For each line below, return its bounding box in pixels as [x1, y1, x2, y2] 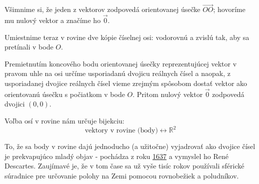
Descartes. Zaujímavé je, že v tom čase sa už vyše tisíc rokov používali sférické [4, 160, 244, 171]
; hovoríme [213, 4, 245, 14]
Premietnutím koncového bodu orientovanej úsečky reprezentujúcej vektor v [4, 58, 237, 68]
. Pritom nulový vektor [132, 88, 203, 99]
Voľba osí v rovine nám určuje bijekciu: [4, 115, 124, 125]
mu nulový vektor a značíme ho [4, 15, 101, 25]
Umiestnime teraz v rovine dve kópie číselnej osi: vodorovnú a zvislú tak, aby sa [4, 31, 249, 42]
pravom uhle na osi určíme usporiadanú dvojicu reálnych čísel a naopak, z [4, 68, 230, 78]
